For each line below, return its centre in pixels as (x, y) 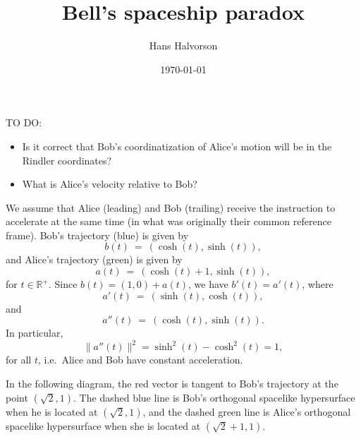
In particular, (35, 333)
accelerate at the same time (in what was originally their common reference (169, 221)
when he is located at (52, 411)
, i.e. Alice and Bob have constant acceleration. (140, 360)
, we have (208, 284)
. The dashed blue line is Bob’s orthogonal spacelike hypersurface (214, 397)
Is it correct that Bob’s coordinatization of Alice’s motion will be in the (177, 146)
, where (318, 284)
